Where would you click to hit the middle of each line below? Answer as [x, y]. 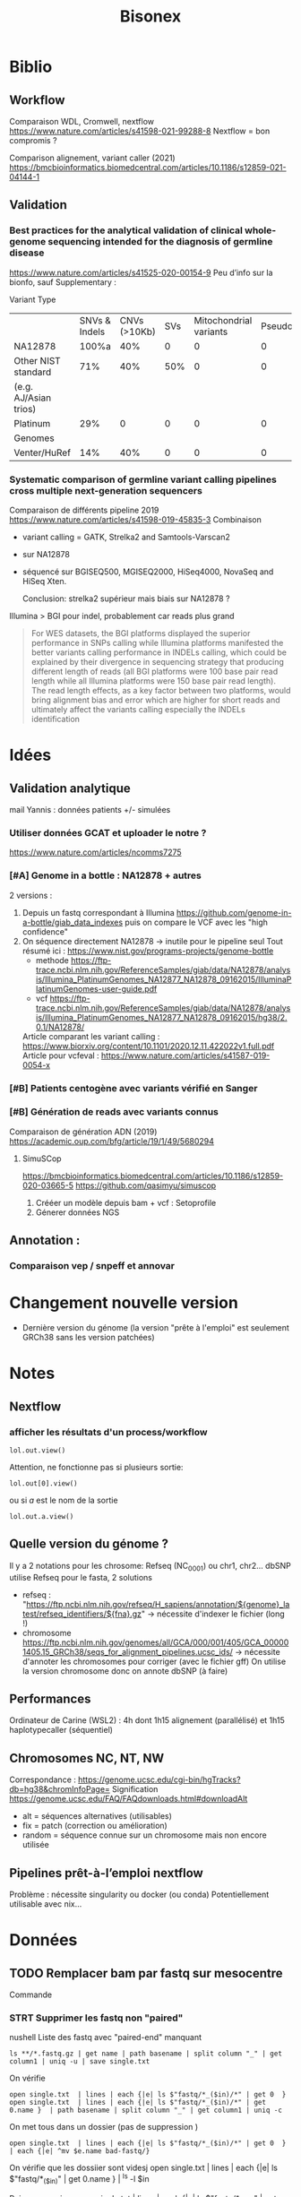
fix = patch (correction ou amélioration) [95, 1826]
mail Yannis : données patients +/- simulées [90, 809]
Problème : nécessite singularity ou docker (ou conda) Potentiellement [139, 1894]
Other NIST [37, 360]
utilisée [35, 1845]
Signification [135, 1789]
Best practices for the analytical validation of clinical [126, 230]
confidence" [45, 931]
